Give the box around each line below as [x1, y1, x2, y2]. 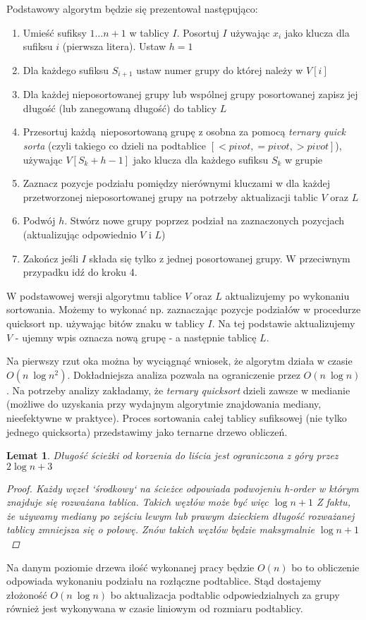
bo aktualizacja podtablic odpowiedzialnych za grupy [110, 587, 340, 602]
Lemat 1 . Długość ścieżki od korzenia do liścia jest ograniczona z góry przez [6, 448, 338, 463]
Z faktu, [316, 494, 350, 509]
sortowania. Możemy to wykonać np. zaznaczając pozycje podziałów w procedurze [6, 302, 361, 317]
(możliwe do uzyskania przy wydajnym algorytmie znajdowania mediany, [6, 396, 322, 411]
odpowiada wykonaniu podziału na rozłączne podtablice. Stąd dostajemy [6, 573, 322, 588]
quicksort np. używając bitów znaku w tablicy [6, 315, 205, 330]
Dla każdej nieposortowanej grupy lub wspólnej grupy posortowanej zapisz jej [23, 87, 358, 102]
